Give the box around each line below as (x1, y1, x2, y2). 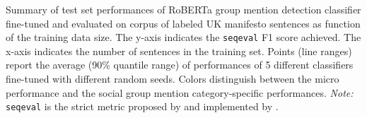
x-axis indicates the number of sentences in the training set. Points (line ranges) (6, 43, 352, 58)
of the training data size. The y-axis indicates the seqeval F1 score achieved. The (6, 30, 361, 45)
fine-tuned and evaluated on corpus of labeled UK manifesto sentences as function (6, 16, 361, 30)
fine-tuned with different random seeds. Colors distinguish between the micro (6, 71, 339, 86)
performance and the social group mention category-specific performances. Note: (6, 85, 354, 100)
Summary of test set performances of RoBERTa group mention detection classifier (6, 2, 361, 16)
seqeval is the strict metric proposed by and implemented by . (6, 99, 279, 114)
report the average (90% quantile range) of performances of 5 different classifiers (6, 57, 354, 72)
